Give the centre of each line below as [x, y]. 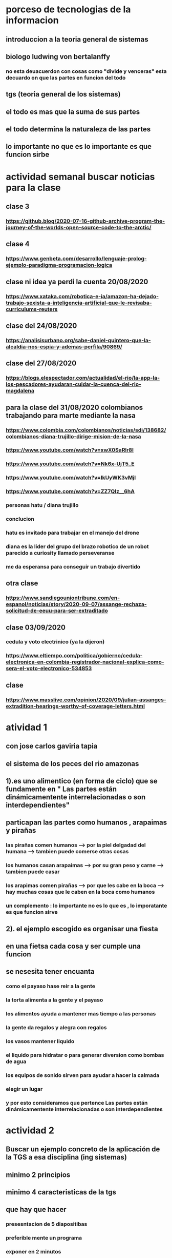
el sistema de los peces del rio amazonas [72, 764]
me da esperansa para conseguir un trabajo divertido [73, 566]
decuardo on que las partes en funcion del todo [66, 77]
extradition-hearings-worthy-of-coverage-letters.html [76, 706]
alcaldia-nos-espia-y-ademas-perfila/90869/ [64, 346]
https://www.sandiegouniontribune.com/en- [63, 598]
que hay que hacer [36, 1210]
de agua [16, 1062]
